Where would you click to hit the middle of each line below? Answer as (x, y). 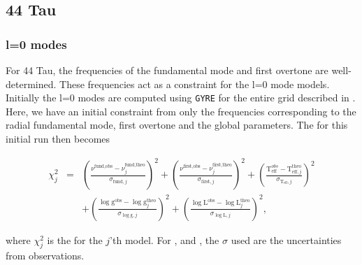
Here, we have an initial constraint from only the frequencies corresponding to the (181, 111)
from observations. (45, 256)
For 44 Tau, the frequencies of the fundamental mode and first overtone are (167, 70)
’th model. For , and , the (165, 239)
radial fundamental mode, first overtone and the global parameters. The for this (177, 125)
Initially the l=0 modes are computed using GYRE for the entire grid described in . (181, 98)
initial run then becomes (58, 139)
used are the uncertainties (286, 239)
